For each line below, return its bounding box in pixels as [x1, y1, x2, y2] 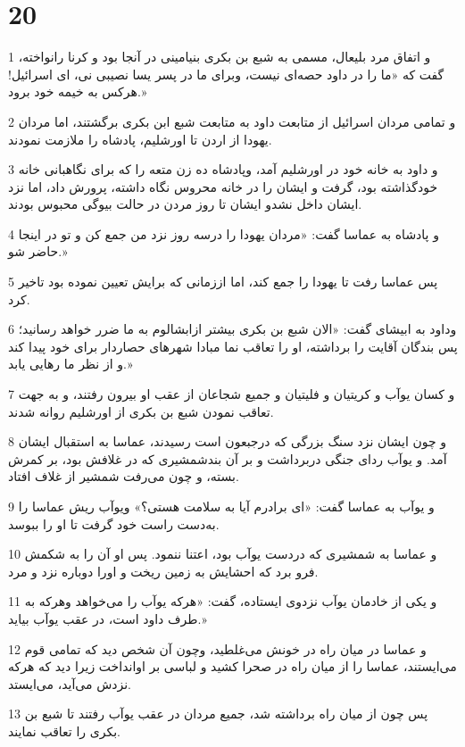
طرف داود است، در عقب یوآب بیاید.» [8, 609, 207, 627]
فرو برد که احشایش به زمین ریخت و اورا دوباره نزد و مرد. [8, 561, 319, 580]
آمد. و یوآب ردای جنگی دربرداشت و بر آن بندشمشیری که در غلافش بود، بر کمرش [8, 449, 447, 468]
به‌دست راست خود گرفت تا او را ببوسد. [8, 514, 220, 533]
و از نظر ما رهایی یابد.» [8, 354, 133, 373]
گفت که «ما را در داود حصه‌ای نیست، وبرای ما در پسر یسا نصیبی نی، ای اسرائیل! [8, 64, 444, 83]
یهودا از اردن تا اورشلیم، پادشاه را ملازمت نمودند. [8, 129, 272, 148]
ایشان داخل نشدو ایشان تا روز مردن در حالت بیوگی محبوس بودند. [8, 195, 362, 213]
